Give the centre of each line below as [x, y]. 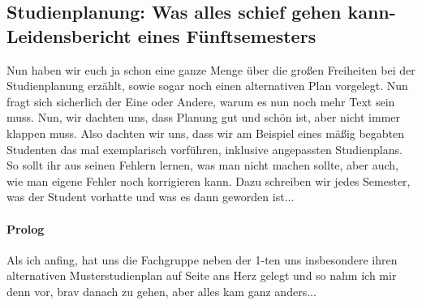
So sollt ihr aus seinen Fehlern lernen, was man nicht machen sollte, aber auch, [202, 165]
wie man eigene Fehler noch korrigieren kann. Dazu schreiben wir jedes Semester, [209, 180]
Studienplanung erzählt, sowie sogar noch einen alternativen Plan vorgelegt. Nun [207, 86]
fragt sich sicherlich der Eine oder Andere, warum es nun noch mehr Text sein [201, 101]
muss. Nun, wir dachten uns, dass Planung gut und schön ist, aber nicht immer [204, 117]
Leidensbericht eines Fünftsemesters [161, 35]
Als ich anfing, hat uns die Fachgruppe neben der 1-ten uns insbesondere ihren [202, 259]
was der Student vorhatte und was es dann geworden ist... [151, 197]
